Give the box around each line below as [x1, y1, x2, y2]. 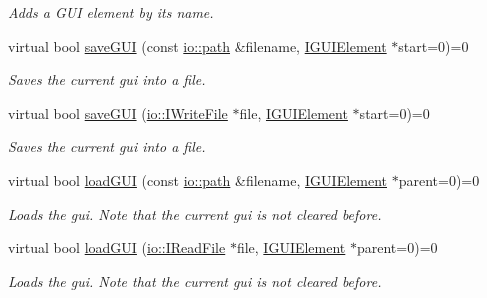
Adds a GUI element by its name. [8, 2, 214, 22]
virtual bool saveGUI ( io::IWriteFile [8, 102, 228, 123]
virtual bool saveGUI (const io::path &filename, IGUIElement [8, 35, 387, 56]
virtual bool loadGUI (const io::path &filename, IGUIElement [8, 169, 387, 190]
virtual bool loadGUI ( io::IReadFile [8, 237, 226, 258]
